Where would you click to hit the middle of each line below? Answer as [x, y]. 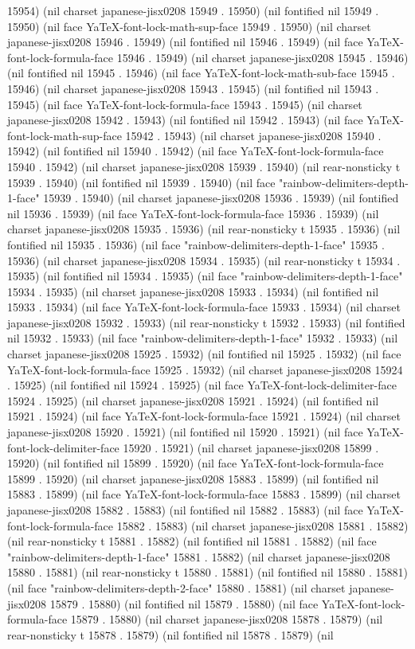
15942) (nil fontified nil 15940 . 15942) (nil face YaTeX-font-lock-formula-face [196, 151]
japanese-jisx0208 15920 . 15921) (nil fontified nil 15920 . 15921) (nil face [185, 432]
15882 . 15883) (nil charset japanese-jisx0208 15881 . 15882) [262, 525]
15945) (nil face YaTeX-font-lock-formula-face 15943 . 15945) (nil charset [185, 104]
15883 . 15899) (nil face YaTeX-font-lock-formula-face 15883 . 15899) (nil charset [204, 494]
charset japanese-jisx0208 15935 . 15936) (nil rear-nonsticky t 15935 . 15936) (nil [204, 229]
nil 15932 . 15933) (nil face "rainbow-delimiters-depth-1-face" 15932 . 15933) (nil [203, 338]
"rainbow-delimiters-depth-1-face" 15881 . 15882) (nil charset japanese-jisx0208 [199, 556]
